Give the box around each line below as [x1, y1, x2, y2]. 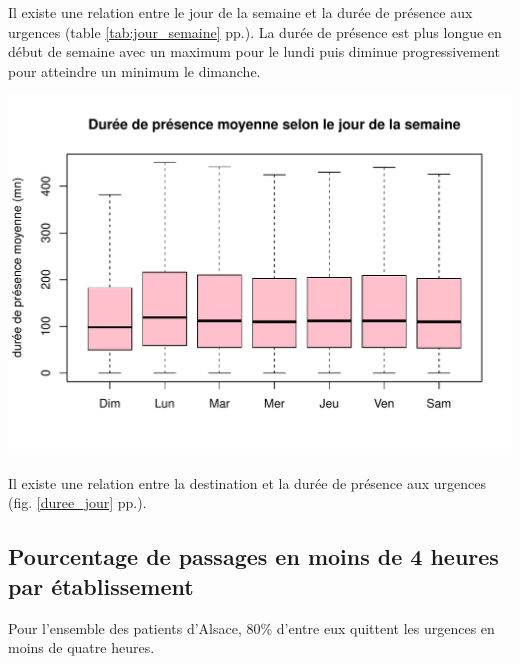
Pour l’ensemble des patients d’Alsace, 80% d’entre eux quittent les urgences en [8, 617, 495, 638]
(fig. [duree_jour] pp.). [8, 492, 147, 513]
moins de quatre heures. [8, 637, 155, 658]
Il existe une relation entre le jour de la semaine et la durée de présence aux [8, 2, 473, 22]
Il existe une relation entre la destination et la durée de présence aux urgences [8, 472, 487, 493]
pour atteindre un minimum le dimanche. [8, 60, 261, 81]
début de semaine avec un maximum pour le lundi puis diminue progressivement [8, 41, 500, 62]
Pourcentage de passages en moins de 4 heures [8, 541, 499, 572]
